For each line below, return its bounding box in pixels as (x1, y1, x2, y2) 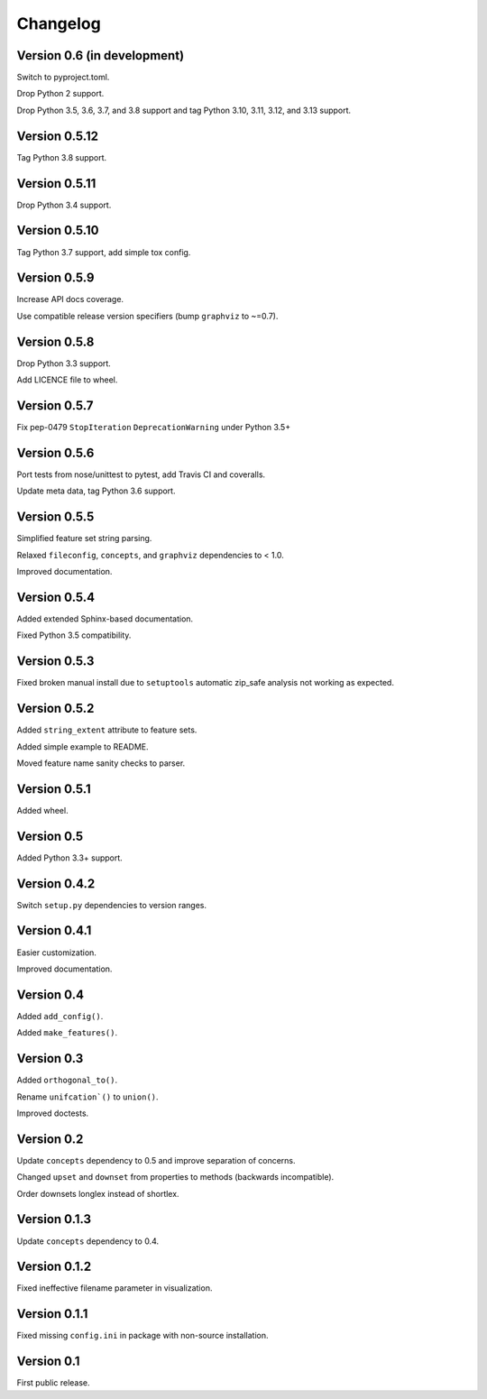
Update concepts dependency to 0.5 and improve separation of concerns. (16, 1155, 297, 1165)
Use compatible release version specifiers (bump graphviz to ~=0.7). (16, 310, 279, 321)
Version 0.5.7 (16, 398, 94, 413)
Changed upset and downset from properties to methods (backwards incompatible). (16, 1172, 335, 1183)
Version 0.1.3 (16, 1211, 92, 1227)
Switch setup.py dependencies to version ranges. (16, 899, 207, 910)
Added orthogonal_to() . (16, 1074, 117, 1086)
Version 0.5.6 (16, 445, 95, 460)
